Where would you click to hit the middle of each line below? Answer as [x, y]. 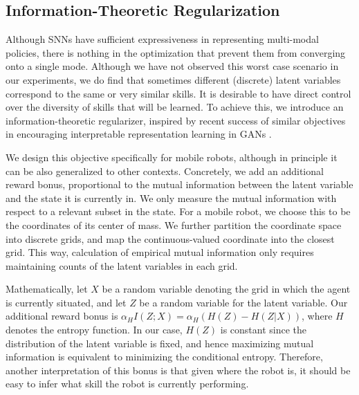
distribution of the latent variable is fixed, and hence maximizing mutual [160, 343]
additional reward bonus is [62, 316]
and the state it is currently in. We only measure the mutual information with [171, 197]
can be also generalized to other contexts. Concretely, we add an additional [165, 171]
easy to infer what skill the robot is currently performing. [127, 384]
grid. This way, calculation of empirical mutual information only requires [160, 252]
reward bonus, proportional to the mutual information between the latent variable [179, 184]
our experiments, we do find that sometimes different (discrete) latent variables [173, 79]
